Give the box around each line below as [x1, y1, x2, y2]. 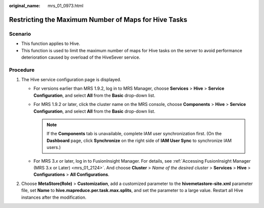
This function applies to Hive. [21, 41, 80, 46]
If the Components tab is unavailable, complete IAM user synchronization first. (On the [46, 131, 222, 137]
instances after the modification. [21, 194, 87, 200]
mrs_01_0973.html [47, 3, 84, 8]
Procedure [9, 66, 35, 73]
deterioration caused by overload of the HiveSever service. [21, 54, 140, 60]
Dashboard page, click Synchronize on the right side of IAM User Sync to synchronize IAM [46, 137, 232, 144]
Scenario [9, 30, 31, 37]
